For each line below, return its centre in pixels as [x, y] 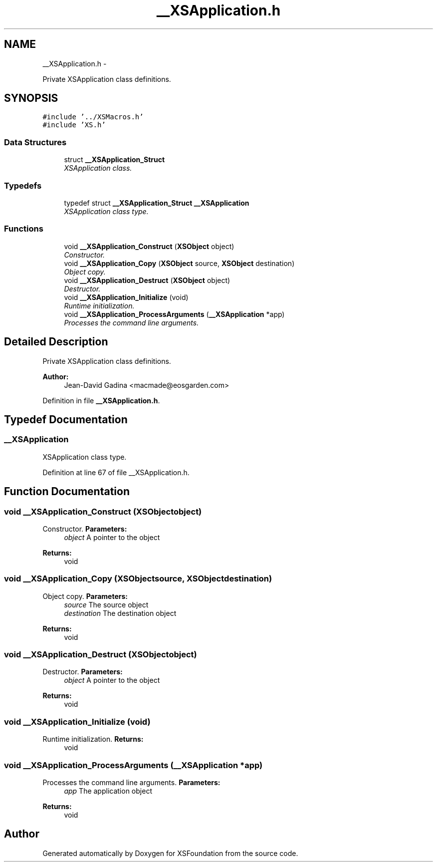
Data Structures [35, 142]
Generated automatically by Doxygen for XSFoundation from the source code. [170, 853]
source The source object [106, 604]
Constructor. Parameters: [85, 529]
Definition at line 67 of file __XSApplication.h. [116, 472]
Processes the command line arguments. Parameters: [131, 782]
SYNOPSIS [31, 98]
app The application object [108, 791]
